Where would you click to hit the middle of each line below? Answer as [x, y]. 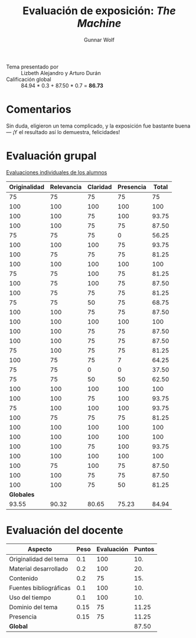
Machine [99, 23]
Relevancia [66, 187]
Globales [22, 494]
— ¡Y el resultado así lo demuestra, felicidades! [63, 132]
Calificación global [29, 79]
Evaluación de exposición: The [99, 11]
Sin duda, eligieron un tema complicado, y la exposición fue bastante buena [98, 126]
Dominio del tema [33, 607]
